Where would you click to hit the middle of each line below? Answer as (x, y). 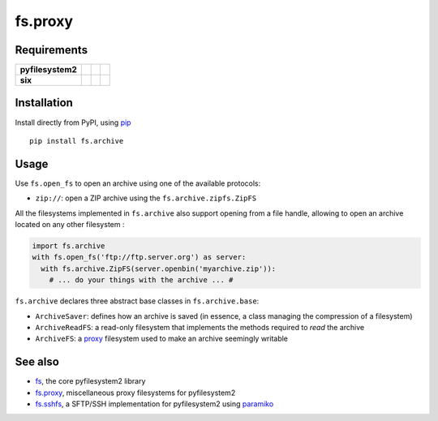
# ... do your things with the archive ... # (141, 280)
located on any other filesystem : (70, 225)
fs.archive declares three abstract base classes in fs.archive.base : (137, 301)
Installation (44, 103)
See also (37, 362)
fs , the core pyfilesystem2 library (90, 381)
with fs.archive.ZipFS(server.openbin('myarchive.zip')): (159, 268)
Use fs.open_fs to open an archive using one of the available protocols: (138, 183)
